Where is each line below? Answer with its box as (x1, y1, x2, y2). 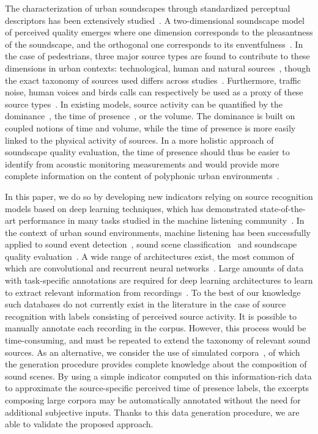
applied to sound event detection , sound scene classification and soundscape (5, 238, 297, 251)
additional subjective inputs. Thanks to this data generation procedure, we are (5, 405, 300, 418)
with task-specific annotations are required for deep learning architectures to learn (5, 274, 313, 287)
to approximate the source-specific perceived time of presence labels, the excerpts (5, 381, 309, 394)
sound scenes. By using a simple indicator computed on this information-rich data (5, 369, 312, 382)
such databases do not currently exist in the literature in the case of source (5, 298, 286, 311)
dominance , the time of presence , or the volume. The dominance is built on (5, 109, 295, 122)
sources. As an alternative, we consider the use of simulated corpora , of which (5, 345, 300, 358)
